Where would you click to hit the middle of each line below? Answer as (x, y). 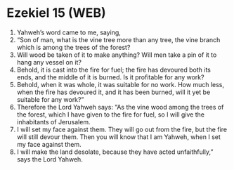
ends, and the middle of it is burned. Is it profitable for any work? (110, 77)
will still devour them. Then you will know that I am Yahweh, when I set (118, 137)
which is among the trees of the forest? (73, 47)
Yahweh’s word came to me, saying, (69, 32)
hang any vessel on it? (49, 62)
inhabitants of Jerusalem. (53, 122)
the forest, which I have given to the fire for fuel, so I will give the (111, 115)
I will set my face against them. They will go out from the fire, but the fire (122, 129)
